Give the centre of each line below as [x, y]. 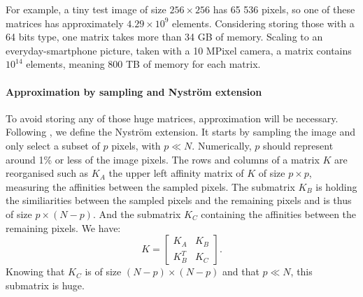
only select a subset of [53, 145]
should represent [298, 145]
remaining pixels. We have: [63, 227]
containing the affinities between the [279, 213]
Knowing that [35, 271]
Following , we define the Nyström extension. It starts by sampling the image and [180, 132]
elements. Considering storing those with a [263, 23]
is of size [103, 271]
